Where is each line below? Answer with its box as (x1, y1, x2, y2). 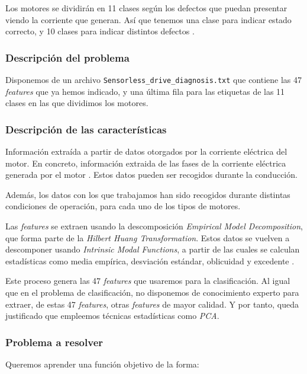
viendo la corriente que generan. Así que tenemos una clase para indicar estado (5, 13, 292, 25)
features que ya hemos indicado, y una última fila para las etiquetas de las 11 (5, 85, 285, 97)
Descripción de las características (5, 122, 167, 136)
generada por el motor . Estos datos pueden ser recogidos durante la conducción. (5, 168, 298, 181)
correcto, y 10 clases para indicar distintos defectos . (5, 25, 195, 37)
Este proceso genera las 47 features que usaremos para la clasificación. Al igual (5, 274, 290, 287)
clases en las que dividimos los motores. (5, 97, 148, 109)
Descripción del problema (5, 50, 130, 65)
